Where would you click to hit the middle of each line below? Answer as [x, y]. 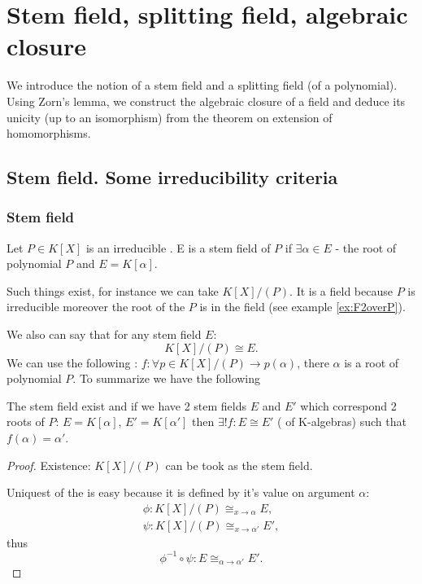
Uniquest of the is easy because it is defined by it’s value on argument [181, 492]
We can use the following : [72, 362]
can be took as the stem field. [239, 465]
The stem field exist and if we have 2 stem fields [127, 405]
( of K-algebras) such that [342, 422]
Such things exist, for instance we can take [113, 290]
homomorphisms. [49, 133]
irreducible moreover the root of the [96, 307]
